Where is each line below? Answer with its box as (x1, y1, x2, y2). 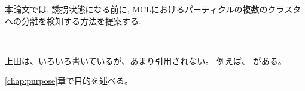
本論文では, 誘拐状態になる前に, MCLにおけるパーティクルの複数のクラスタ (5, 3, 301, 15)
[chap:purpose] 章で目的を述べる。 (5, 74, 133, 87)
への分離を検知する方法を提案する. (5, 14, 141, 27)
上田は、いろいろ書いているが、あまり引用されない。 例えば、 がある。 (5, 54, 286, 67)
